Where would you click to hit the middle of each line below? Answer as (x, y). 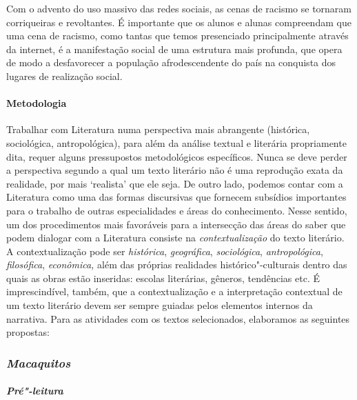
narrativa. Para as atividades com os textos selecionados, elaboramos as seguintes (178, 318)
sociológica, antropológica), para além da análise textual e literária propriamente (176, 142)
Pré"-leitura (35, 391)
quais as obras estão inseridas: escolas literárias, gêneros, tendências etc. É (163, 278)
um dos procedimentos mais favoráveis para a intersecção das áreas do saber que (176, 224)
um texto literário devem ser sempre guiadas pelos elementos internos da (160, 305)
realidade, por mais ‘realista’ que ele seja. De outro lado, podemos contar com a (175, 183)
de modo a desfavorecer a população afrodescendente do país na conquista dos (171, 62)
